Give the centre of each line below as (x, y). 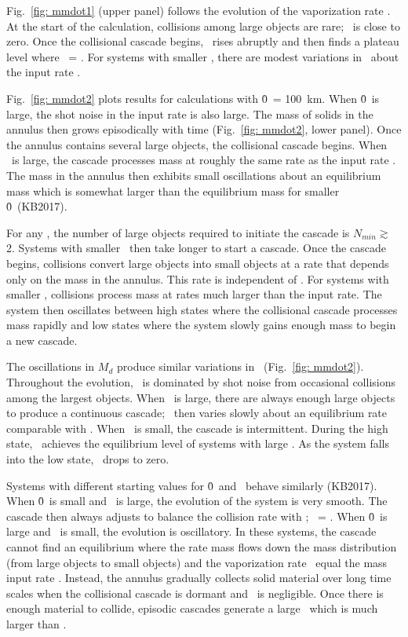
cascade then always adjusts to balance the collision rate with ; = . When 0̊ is (197, 516)
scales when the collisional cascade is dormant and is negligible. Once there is (195, 593)
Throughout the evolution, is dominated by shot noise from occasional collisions (201, 382)
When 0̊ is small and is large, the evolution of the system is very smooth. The (197, 501)
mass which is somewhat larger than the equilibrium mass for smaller (173, 190)
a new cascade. (42, 340)
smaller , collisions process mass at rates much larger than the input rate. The (194, 294)
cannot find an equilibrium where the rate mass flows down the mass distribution (202, 547)
